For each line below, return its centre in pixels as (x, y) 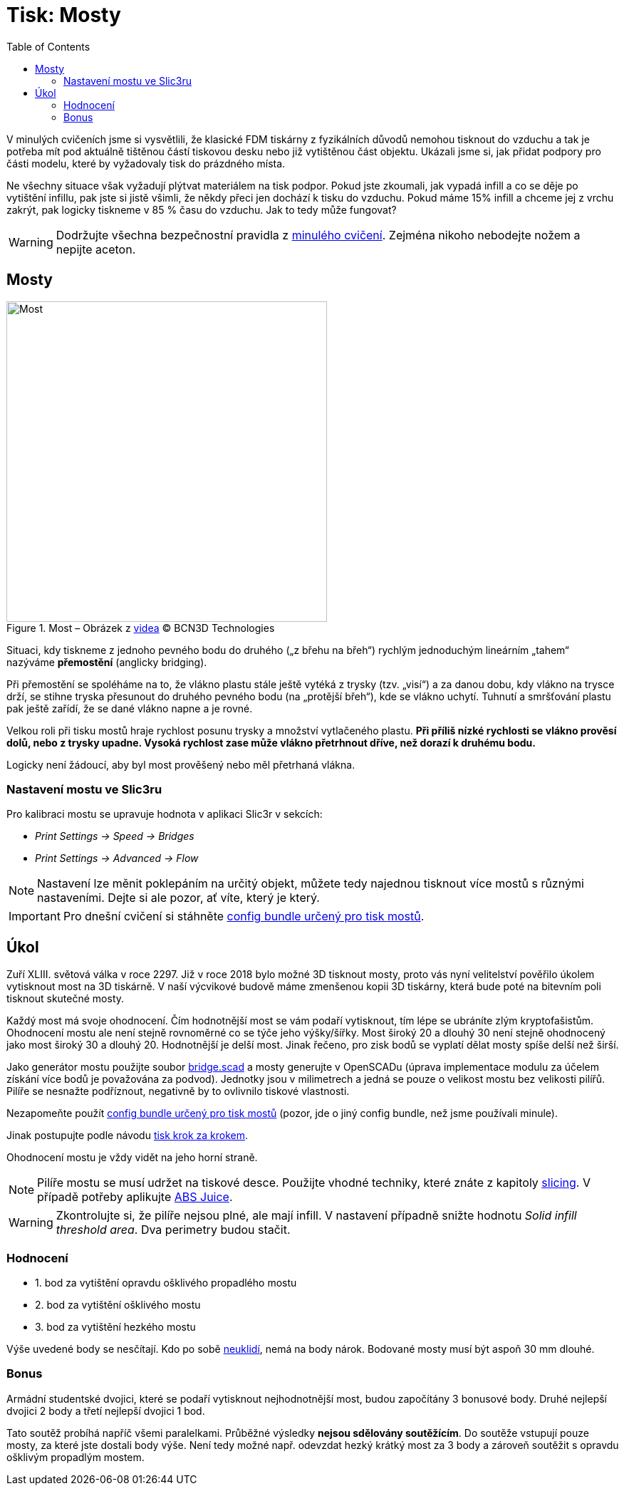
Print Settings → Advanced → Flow (117, 858)
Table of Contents (48, 46)
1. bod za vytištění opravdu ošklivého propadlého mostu (166, 1282)
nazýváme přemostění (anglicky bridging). (107, 662)
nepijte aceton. (96, 249)
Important (35, 916)
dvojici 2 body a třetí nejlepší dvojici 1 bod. (106, 1411)
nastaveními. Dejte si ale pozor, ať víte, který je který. (178, 898)
